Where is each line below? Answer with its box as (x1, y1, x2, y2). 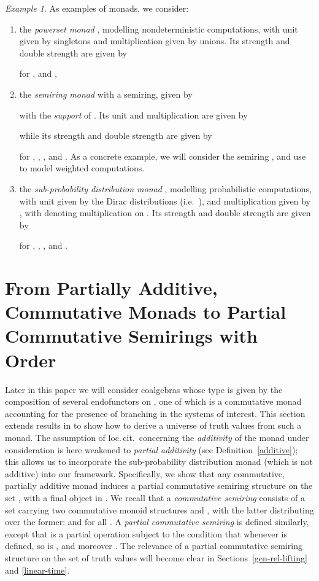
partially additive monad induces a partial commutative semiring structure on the (5, 479, 313, 492)
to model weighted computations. (19, 162, 145, 174)
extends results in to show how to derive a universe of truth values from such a (5, 419, 302, 432)
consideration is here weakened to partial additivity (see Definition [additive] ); (5, 443, 298, 456)
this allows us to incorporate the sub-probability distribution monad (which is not (5, 455, 313, 468)
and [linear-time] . (5, 563, 70, 576)
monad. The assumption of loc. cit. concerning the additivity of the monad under (5, 431, 309, 443)
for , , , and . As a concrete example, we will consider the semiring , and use (19, 149, 306, 162)
